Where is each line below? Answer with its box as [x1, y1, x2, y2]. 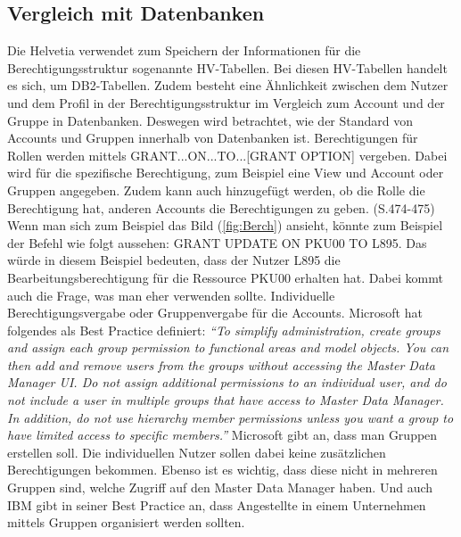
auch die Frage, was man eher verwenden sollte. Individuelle [7, 285, 335, 304]
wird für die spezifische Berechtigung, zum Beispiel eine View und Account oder [7, 163, 444, 182]
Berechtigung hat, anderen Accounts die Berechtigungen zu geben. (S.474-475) [7, 198, 435, 217]
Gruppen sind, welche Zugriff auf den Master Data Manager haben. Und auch [7, 478, 433, 497]
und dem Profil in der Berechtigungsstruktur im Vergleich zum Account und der [7, 93, 445, 112]
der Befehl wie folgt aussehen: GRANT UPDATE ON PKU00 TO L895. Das [7, 233, 427, 252]
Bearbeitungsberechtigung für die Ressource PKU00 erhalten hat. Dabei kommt [7, 268, 443, 286]
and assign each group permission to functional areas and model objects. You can [7, 338, 449, 357]
